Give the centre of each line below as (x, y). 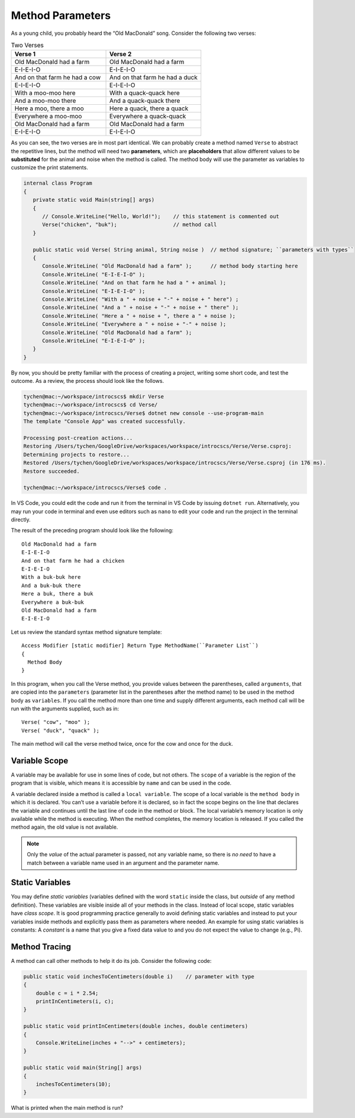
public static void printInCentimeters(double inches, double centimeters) (136, 1026)
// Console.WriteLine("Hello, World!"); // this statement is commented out (161, 217)
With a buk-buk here (51, 577)
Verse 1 (25, 54)
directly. (21, 520)
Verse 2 (121, 54)
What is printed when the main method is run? (67, 1108)
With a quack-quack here (145, 93)
